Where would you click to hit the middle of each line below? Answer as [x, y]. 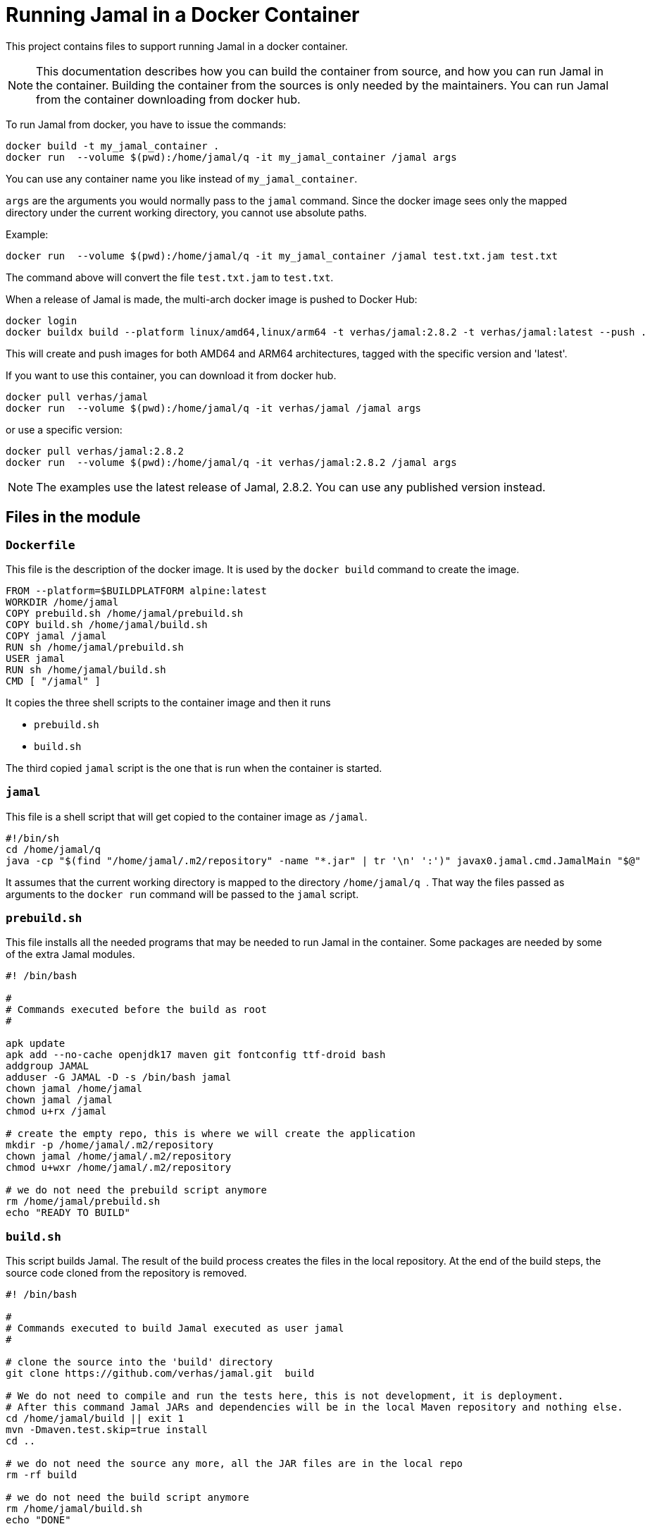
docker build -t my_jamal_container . [113, 146]
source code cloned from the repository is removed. [126, 1273]
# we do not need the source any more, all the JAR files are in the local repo [235, 1464]
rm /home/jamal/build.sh [74, 1509]
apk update [36, 1044]
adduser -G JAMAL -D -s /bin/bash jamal [119, 1077]
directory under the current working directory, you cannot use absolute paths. [186, 212]
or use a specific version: [64, 429]
